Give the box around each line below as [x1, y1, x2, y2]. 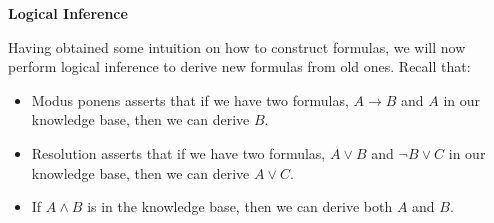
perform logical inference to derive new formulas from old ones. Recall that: [8, 56, 471, 77]
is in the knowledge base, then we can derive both [87, 196, 393, 217]
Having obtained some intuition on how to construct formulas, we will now [8, 36, 466, 57]
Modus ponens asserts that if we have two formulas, [31, 89, 349, 110]
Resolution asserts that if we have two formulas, [31, 142, 326, 163]
